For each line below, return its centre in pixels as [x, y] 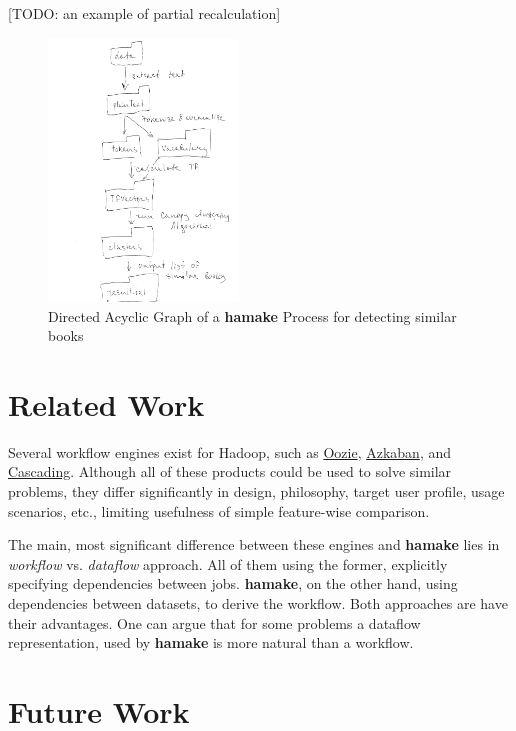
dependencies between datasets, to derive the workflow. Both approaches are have [258, 603]
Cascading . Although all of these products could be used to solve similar [230, 471]
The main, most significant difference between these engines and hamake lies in [254, 544]
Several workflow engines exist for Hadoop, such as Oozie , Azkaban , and [229, 451]
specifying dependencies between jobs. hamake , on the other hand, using [233, 583]
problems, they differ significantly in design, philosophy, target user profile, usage [256, 491]
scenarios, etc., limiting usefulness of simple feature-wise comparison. [219, 510]
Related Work [106, 403]
